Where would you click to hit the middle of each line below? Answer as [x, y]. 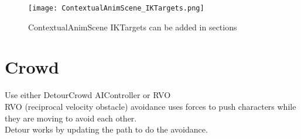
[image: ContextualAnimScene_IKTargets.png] [116, 8]
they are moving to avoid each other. [71, 118]
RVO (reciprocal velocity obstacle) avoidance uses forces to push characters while [150, 106]
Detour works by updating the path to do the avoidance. [106, 129]
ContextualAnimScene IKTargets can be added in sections [133, 27]
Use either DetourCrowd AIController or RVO [88, 95]
